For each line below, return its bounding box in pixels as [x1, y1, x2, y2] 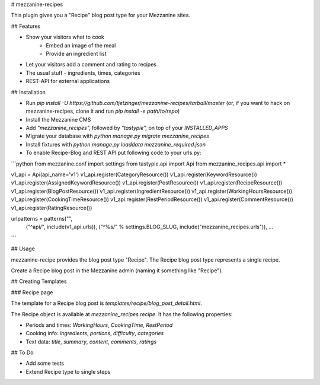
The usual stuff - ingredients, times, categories [25, 69, 140, 77]
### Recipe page [11, 288, 53, 296]
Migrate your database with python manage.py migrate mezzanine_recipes [25, 132, 210, 139]
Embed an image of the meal [46, 42, 116, 49]
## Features [11, 23, 41, 30]
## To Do [11, 349, 34, 356]
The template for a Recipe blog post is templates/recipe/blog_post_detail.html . [11, 300, 203, 307]
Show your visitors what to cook [25, 33, 105, 41]
